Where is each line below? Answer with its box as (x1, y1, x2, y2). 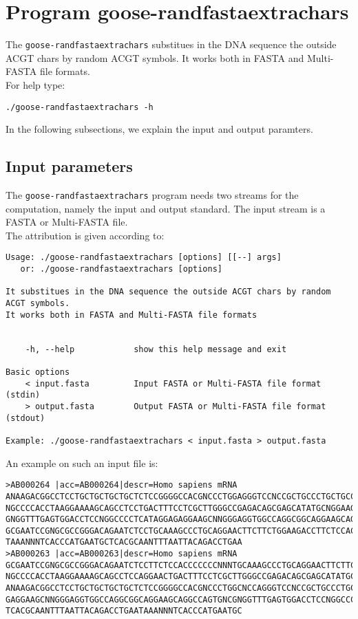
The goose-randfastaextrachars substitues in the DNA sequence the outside (6, 37, 337, 52)
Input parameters (6, 155, 133, 177)
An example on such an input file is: (6, 455, 158, 470)
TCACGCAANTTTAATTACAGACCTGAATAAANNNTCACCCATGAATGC (6, 606, 242, 616)
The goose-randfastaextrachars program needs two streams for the (6, 188, 299, 202)
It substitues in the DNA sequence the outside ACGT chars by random (6, 287, 331, 297)
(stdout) (6, 413, 45, 423)
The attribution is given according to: (6, 228, 165, 242)
